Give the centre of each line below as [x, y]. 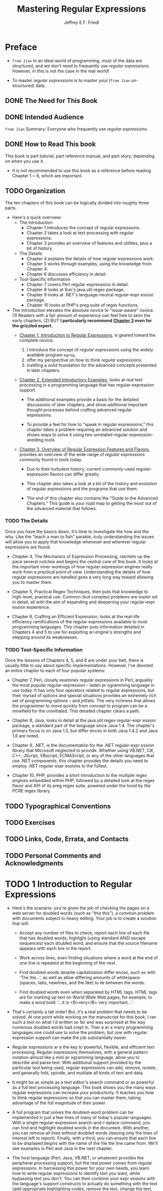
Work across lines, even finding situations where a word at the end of [89, 957]
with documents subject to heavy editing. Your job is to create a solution [84, 918]
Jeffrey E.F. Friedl [81, 22]
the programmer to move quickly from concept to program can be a [80, 706]
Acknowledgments [34, 863]
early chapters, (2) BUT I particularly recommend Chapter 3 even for [82, 320]
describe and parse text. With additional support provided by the [77, 1062]
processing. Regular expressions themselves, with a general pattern [80, 1052]
